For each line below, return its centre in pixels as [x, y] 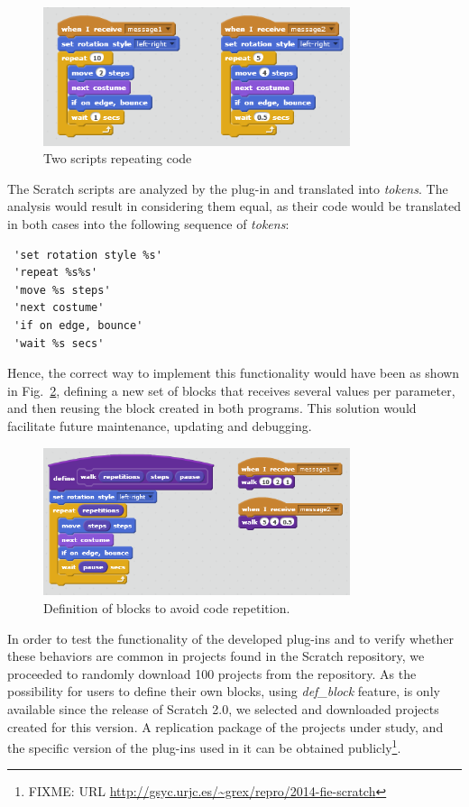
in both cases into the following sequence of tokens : [148, 224]
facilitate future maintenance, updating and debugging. [160, 425]
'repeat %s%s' [56, 273]
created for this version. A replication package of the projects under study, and [225, 726]
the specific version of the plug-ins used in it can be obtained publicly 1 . [204, 746]
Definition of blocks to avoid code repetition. [167, 607]
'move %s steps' [62, 290]
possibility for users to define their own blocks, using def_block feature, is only [224, 691]
